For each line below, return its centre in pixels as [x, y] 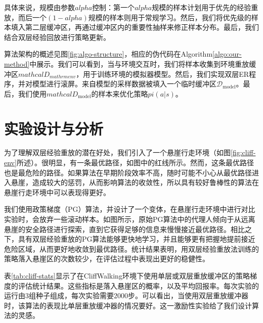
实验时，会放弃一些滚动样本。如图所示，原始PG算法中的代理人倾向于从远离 [130, 219]
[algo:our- [227, 54]
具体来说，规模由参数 [39, 7]
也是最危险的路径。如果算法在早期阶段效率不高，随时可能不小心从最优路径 [128, 172]
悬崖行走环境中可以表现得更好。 [57, 192]
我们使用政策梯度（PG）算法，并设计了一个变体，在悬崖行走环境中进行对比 [130, 209]
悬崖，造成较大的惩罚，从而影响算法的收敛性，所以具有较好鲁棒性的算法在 [135, 182]
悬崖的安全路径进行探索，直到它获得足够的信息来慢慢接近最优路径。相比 [124, 229]
